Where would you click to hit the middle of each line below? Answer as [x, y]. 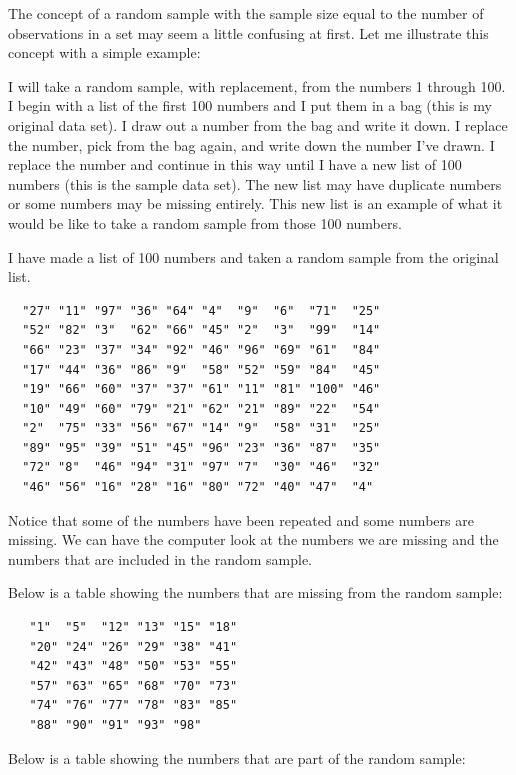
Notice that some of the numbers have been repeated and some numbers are [241, 519]
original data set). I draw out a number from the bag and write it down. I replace [258, 124]
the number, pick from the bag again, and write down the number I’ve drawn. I [251, 144]
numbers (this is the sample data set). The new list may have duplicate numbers [255, 183]
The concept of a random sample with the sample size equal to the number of [246, 13]
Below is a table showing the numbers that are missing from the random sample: [255, 592]
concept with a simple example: [104, 52]
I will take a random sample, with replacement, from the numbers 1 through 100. [257, 85]
